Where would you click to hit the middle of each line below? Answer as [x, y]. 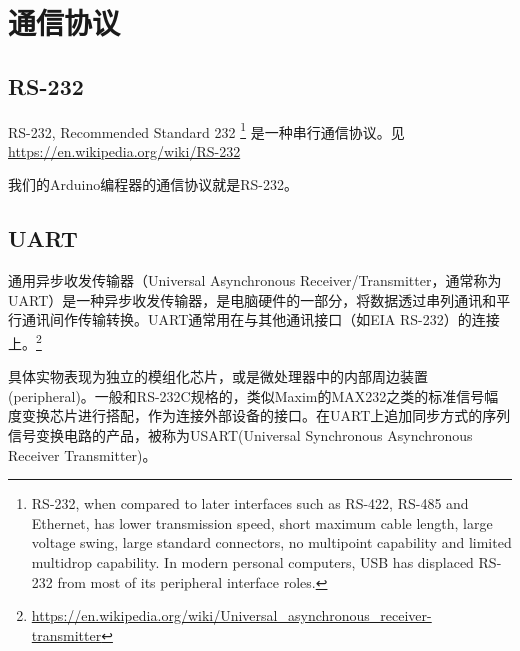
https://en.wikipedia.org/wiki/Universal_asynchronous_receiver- [231, 615]
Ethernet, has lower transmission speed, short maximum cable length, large [262, 522]
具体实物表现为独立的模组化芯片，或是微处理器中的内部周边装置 [218, 376]
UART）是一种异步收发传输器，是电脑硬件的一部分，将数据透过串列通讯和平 [259, 299]
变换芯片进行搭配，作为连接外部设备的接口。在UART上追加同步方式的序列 [266, 415]
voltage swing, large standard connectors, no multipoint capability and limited [271, 542]
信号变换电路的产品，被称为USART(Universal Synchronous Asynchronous [240, 435]
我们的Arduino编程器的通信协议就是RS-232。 [153, 184]
